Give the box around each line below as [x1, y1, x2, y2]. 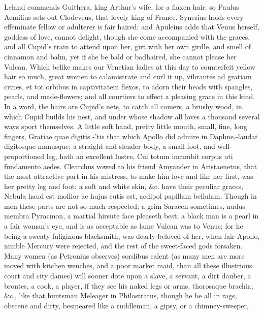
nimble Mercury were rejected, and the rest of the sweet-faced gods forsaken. [4, 240, 243, 251]
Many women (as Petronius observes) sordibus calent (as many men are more [4, 250, 245, 261]
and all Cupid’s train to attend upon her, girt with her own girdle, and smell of [4, 41, 251, 52]
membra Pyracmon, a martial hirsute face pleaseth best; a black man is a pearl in [4, 210, 259, 221]
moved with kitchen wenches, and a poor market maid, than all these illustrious [4, 260, 252, 271]
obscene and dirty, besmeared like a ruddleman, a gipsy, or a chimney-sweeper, [4, 300, 249, 310]
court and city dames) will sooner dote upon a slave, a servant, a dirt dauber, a [4, 270, 251, 281]
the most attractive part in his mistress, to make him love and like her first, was [4, 171, 253, 181]
